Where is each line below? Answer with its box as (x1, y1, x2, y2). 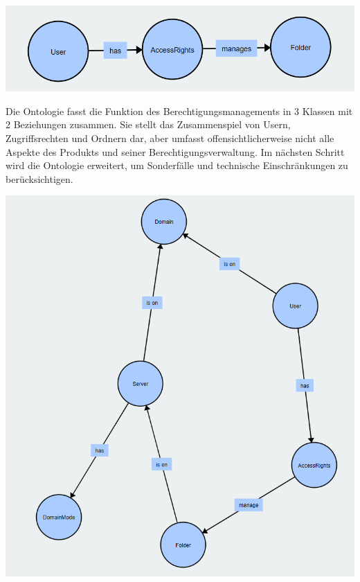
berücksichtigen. (6, 171, 73, 186)
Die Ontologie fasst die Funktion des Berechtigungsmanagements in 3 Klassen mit (6, 103, 353, 118)
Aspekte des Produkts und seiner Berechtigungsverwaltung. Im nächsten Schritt (6, 144, 345, 159)
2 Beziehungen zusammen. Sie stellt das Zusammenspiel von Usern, (6, 117, 291, 132)
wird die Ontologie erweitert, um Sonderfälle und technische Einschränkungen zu (6, 158, 348, 173)
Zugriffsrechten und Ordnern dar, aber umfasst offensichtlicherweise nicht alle (6, 131, 334, 145)
